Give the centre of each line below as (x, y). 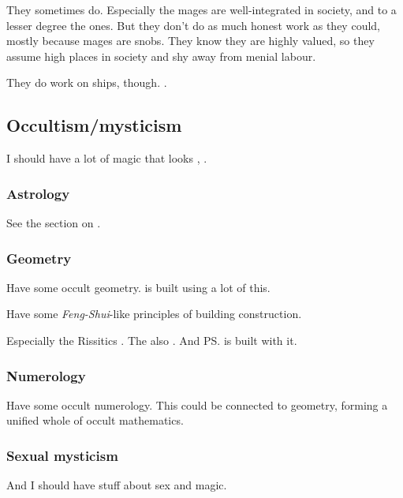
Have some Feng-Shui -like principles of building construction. (154, 314)
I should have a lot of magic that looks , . (107, 158)
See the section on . (54, 222)
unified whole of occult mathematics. (95, 420)
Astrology (38, 193)
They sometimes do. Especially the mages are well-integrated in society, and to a (201, 9)
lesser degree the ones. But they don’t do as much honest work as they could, (193, 25)
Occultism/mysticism (94, 125)
